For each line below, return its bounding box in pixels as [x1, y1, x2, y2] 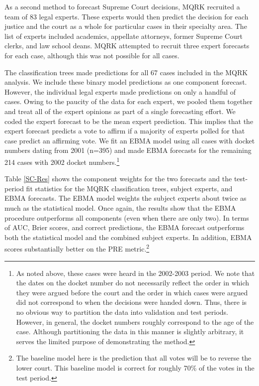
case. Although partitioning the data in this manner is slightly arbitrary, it [16, 326, 244, 337]
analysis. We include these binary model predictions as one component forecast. [4, 77, 247, 87]
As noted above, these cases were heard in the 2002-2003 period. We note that [16, 267, 255, 278]
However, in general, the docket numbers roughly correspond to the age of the [16, 316, 254, 327]
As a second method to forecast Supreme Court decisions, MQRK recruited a [4, 1, 240, 11]
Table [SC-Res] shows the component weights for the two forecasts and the [4, 173, 232, 184]
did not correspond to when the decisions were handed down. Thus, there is [16, 297, 247, 307]
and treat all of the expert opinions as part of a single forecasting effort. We [4, 106, 236, 116]
